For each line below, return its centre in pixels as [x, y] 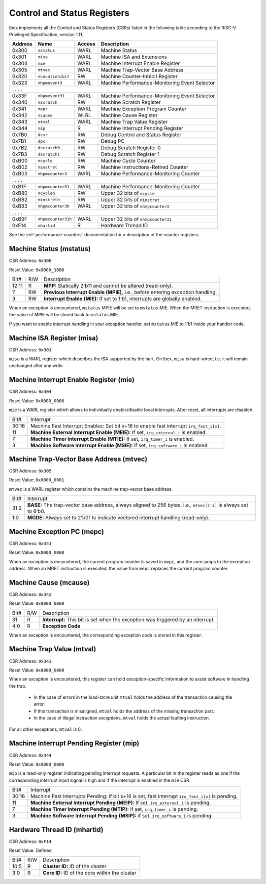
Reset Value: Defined [30, 850]
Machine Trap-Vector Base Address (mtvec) [78, 459]
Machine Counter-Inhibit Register [139, 77]
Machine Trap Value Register [134, 122]
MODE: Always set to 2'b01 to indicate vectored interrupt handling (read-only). [118, 518]
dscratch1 [49, 154]
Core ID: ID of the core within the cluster [89, 873]
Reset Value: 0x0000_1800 [37, 270]
